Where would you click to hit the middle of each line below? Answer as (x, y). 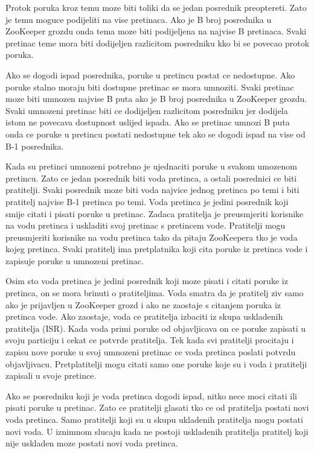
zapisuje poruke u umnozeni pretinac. (75, 260)
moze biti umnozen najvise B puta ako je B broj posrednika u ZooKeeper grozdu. (156, 99)
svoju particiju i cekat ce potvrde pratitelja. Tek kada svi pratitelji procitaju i (150, 340)
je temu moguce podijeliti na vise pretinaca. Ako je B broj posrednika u (139, 19)
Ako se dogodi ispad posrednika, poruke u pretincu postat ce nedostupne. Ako (150, 74)
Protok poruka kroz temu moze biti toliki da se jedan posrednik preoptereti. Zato (156, 7)
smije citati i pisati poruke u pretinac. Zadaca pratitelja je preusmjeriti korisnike (155, 213)
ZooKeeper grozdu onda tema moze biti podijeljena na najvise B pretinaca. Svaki (156, 31)
